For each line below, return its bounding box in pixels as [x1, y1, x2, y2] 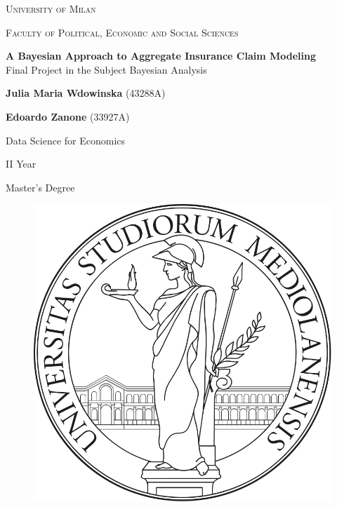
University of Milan [6, 1, 96, 15]
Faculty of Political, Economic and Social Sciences [6, 25, 239, 39]
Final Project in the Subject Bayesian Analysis [6, 62, 207, 76]
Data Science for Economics [6, 133, 126, 147]
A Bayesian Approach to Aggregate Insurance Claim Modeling [6, 48, 317, 63]
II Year [6, 156, 37, 171]
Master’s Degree [6, 180, 75, 194]
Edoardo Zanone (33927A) [6, 109, 130, 123]
